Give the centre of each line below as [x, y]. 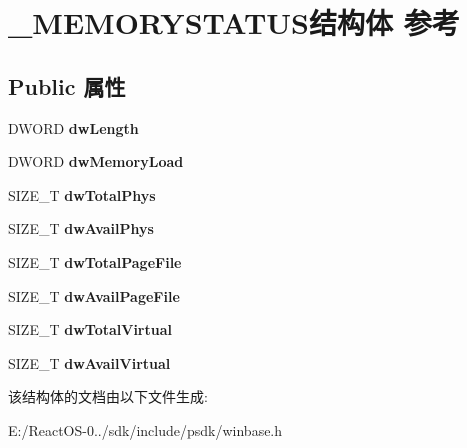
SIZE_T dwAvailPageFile [94, 295]
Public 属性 [67, 85]
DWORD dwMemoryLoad [96, 161]
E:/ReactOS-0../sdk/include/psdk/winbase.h [145, 429]
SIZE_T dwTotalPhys [82, 194]
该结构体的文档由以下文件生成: [108, 396]
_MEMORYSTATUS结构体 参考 [234, 22]
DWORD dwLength [73, 127]
